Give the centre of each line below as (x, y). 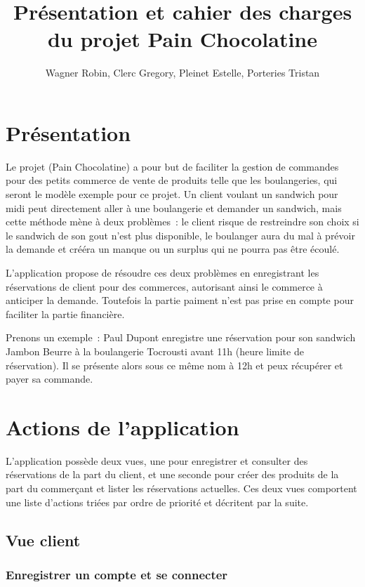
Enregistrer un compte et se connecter (117, 574)
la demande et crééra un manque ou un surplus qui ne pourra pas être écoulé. (173, 249)
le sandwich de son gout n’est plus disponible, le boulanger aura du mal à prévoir (180, 235)
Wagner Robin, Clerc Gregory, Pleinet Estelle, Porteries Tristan (182, 73)
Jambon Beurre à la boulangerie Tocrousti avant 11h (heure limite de (155, 351)
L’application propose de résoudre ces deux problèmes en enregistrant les (162, 272)
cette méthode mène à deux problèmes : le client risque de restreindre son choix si (182, 222)
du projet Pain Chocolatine (182, 39)
